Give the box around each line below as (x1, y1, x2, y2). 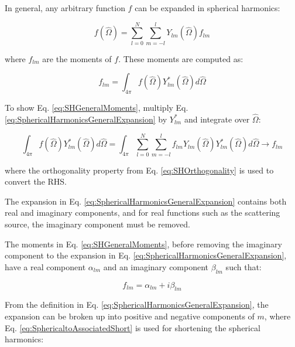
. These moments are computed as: (118, 52, 243, 64)
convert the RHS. (5, 175, 67, 188)
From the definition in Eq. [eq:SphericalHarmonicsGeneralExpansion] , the (5, 298, 269, 311)
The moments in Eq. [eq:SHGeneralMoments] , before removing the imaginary (5, 237, 282, 250)
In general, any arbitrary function (5, 2, 125, 13)
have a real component (5, 260, 86, 273)
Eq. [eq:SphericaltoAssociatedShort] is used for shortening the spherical (5, 321, 260, 334)
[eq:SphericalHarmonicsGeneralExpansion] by (5, 113, 167, 125)
